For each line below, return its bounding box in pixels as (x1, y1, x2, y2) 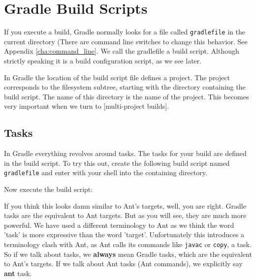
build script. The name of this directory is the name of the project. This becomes (4, 91, 249, 101)
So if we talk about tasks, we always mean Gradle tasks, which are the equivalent (4, 249, 252, 259)
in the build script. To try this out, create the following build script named (4, 157, 230, 168)
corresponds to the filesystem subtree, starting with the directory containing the (4, 82, 246, 92)
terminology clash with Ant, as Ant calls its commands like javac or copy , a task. (4, 239, 252, 249)
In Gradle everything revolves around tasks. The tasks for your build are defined (4, 148, 247, 158)
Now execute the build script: (4, 184, 93, 194)
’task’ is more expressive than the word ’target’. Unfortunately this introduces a (4, 229, 244, 240)
